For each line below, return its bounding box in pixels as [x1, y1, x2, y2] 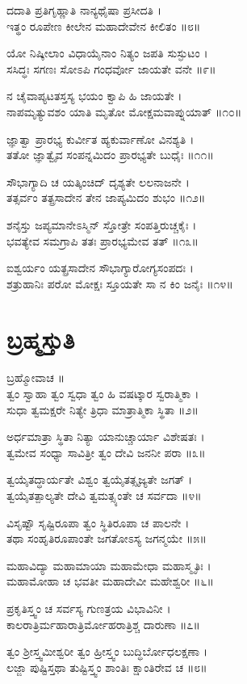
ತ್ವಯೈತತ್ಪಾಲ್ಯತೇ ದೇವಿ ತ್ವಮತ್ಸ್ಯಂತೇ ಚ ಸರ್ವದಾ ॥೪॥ [6, 487, 202, 503]
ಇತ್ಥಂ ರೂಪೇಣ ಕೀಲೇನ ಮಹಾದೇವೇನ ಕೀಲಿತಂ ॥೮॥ [6, 17, 201, 34]
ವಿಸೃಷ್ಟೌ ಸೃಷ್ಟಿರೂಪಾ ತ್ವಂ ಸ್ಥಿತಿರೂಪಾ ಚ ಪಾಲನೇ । [6, 514, 190, 531]
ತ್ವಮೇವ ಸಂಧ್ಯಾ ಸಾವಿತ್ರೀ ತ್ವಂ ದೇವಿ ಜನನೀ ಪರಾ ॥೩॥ [6, 443, 206, 460]
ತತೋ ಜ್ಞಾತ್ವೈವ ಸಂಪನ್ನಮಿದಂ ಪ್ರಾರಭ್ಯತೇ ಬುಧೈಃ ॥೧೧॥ [6, 146, 214, 163]
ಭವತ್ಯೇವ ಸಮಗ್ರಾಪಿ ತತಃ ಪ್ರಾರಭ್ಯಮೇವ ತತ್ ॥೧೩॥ [6, 232, 199, 249]
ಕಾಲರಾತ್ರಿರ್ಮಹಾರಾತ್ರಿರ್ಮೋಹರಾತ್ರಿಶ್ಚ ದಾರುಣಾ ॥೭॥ [6, 615, 200, 632]
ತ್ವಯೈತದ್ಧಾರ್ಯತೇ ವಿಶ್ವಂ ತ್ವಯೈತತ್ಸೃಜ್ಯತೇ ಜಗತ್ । [6, 471, 193, 488]
